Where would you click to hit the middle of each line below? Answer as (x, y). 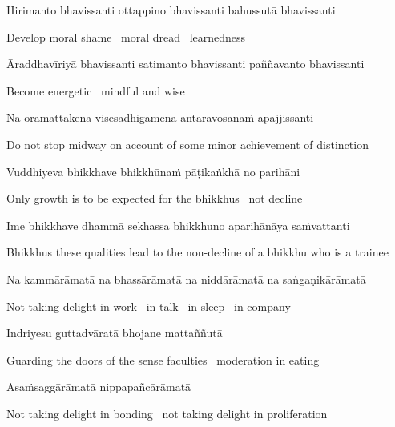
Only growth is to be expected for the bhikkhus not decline (155, 198)
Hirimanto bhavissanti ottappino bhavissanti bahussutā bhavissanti (171, 10)
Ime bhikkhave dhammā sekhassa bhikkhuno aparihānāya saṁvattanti (178, 225)
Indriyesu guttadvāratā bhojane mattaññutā (115, 333)
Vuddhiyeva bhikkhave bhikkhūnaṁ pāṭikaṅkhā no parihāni (153, 171)
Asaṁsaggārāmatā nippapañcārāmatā (99, 387)
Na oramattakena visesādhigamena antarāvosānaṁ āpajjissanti (160, 117)
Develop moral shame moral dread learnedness (126, 36)
